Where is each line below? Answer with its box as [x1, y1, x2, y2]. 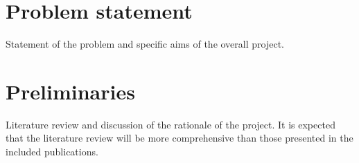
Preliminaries [6, 77, 135, 105]
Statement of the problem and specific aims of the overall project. [6, 37, 284, 51]
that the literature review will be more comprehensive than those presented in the [6, 131, 353, 145]
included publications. [6, 144, 98, 159]
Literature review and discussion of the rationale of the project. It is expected [6, 117, 335, 131]
